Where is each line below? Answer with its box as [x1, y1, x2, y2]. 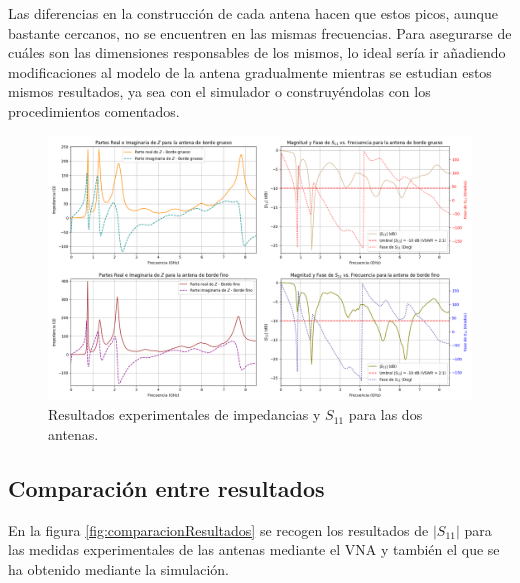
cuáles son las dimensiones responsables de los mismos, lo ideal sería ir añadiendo [8, 42, 506, 63]
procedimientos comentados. [8, 100, 180, 121]
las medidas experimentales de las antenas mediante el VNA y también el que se [8, 539, 500, 560]
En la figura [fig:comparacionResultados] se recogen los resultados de [8, 519, 429, 540]
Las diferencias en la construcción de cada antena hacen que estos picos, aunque [8, 3, 498, 23]
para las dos [348, 404, 423, 425]
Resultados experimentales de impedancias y [48, 404, 321, 425]
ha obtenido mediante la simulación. [8, 558, 229, 579]
